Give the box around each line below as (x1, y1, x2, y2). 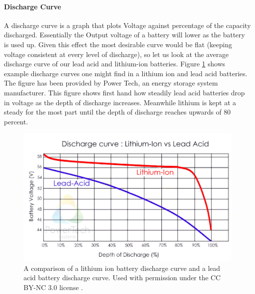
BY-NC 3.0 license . (24, 282, 83, 292)
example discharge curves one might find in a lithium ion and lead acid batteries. (4, 68, 248, 78)
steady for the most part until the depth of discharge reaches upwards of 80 (4, 107, 231, 117)
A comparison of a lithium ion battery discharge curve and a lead (24, 263, 220, 273)
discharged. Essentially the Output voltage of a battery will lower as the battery (4, 29, 245, 40)
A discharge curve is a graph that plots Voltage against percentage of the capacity (4, 20, 251, 30)
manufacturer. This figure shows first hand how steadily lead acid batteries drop (4, 87, 245, 97)
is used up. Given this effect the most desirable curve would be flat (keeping (4, 39, 232, 49)
